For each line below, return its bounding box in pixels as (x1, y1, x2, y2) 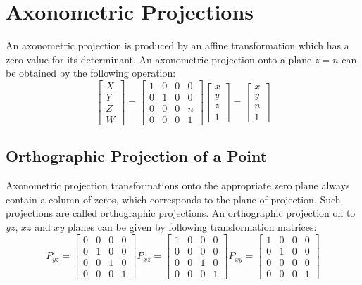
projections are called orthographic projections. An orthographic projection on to (6, 205, 356, 220)
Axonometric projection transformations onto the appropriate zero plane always (6, 178, 350, 193)
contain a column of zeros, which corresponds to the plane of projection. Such (6, 191, 341, 206)
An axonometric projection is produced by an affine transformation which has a (6, 38, 349, 53)
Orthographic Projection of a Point (6, 145, 268, 167)
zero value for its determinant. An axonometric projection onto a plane (6, 51, 312, 66)
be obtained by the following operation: (6, 65, 176, 80)
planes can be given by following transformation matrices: (67, 220, 317, 234)
